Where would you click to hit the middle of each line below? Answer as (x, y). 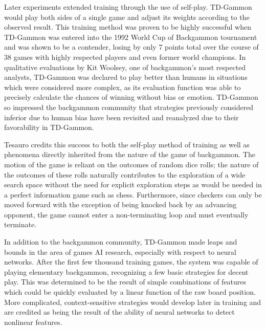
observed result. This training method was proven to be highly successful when (128, 27)
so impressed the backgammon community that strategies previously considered (129, 107)
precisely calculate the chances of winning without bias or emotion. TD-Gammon (131, 97)
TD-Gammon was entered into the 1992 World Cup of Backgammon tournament (131, 37)
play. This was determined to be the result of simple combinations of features (125, 282)
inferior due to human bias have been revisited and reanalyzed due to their (121, 117)
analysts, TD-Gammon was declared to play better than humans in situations (126, 77)
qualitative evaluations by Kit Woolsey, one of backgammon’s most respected (125, 67)
